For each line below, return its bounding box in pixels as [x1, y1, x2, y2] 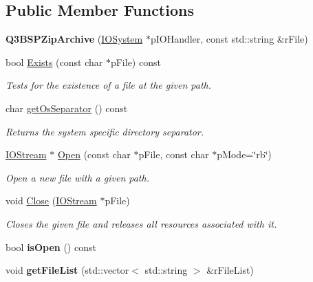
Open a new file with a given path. [6, 170, 149, 184]
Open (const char [57, 147, 131, 162]
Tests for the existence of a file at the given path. [6, 78, 212, 92]
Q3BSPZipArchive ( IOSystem [6, 32, 143, 46]
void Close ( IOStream [6, 193, 97, 208]
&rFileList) [206, 263, 254, 277]
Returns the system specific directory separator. [6, 124, 204, 138]
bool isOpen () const [6, 239, 96, 254]
